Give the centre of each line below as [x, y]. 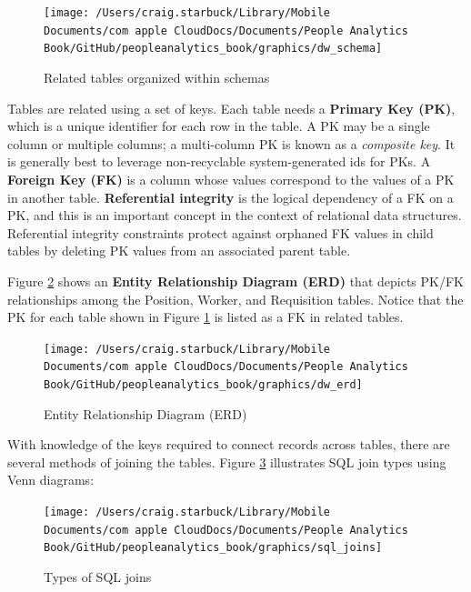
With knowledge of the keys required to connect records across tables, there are [229, 444]
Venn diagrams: [51, 480]
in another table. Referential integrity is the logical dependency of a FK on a [230, 197]
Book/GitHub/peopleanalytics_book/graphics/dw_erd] [203, 385]
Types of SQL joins [98, 577]
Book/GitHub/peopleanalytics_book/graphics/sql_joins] [213, 548]
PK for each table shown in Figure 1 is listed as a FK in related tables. [205, 317]
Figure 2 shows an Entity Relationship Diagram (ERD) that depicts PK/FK [235, 281]
